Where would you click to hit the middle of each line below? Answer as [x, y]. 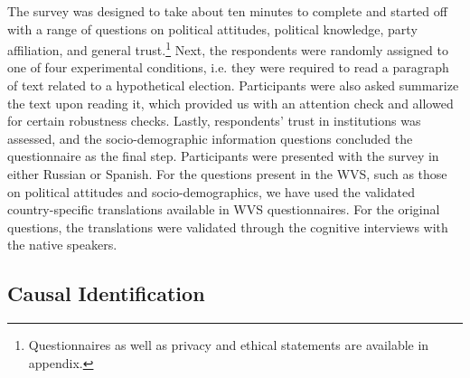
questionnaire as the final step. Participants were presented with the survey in [223, 156]
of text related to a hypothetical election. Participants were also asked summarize [233, 85]
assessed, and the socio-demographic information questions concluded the [210, 138]
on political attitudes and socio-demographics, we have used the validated [211, 191]
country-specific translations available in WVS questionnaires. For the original [224, 209]
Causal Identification [106, 293]
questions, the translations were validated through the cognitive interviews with [228, 227]
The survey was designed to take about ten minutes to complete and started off [227, 11]
